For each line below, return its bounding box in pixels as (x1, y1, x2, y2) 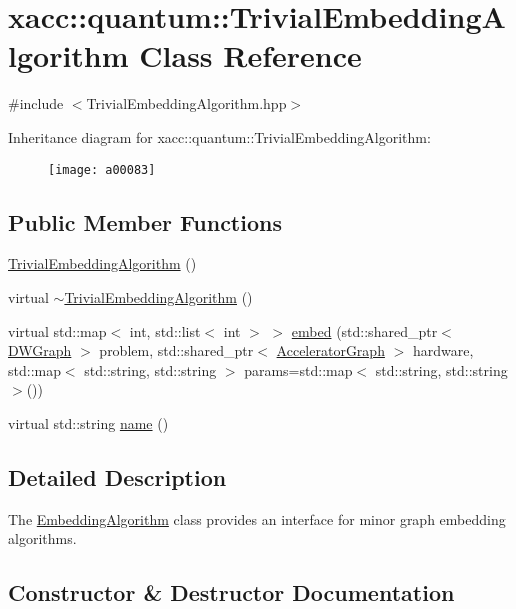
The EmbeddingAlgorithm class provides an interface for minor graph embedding (8, 508, 506, 529)
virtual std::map (8, 320, 107, 341)
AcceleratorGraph (276, 340, 385, 361)
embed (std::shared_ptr (291, 320, 438, 341)
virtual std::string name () (8, 412, 169, 433)
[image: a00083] (48, 162, 156, 177)
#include (8, 93, 64, 114)
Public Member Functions (8, 206, 282, 237)
